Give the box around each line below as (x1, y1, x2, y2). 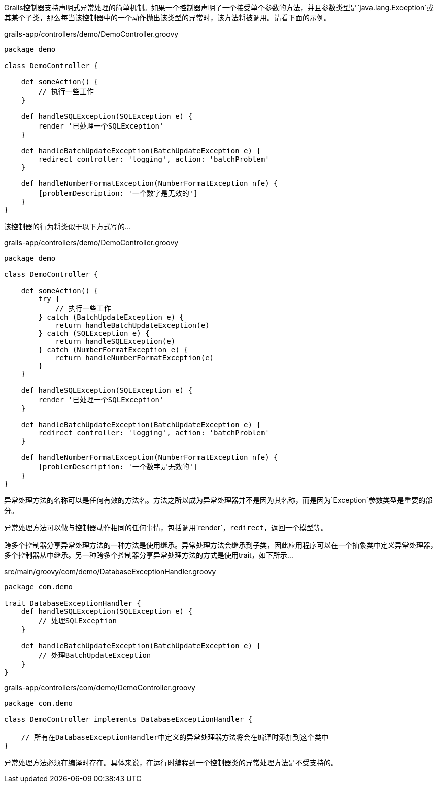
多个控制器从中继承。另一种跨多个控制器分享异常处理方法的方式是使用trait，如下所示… (4, 551, 293, 559)
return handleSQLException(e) (55, 337, 176, 345)
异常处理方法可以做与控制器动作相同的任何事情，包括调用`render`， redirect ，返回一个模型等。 (4, 523, 328, 532)
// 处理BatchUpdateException (38, 651, 151, 659)
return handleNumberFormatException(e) (55, 354, 214, 362)
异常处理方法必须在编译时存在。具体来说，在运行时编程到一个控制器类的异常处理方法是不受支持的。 (4, 758, 338, 767)
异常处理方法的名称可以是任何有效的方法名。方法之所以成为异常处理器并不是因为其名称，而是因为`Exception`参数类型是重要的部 (4, 496, 433, 505)
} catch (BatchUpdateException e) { (38, 313, 184, 321)
